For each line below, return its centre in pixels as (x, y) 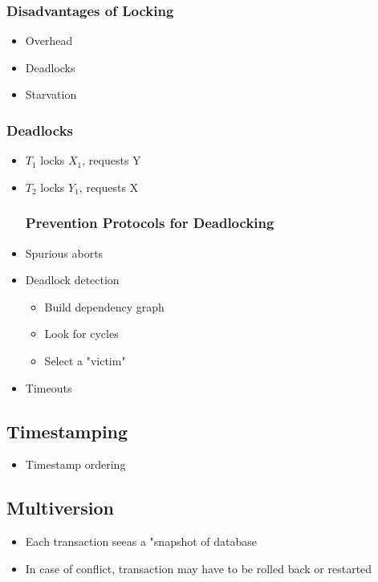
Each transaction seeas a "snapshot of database (141, 541)
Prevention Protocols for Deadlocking (150, 223)
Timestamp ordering (75, 464)
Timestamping (67, 431)
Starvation (51, 94)
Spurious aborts (64, 252)
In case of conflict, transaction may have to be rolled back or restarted (199, 568)
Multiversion (60, 508)
